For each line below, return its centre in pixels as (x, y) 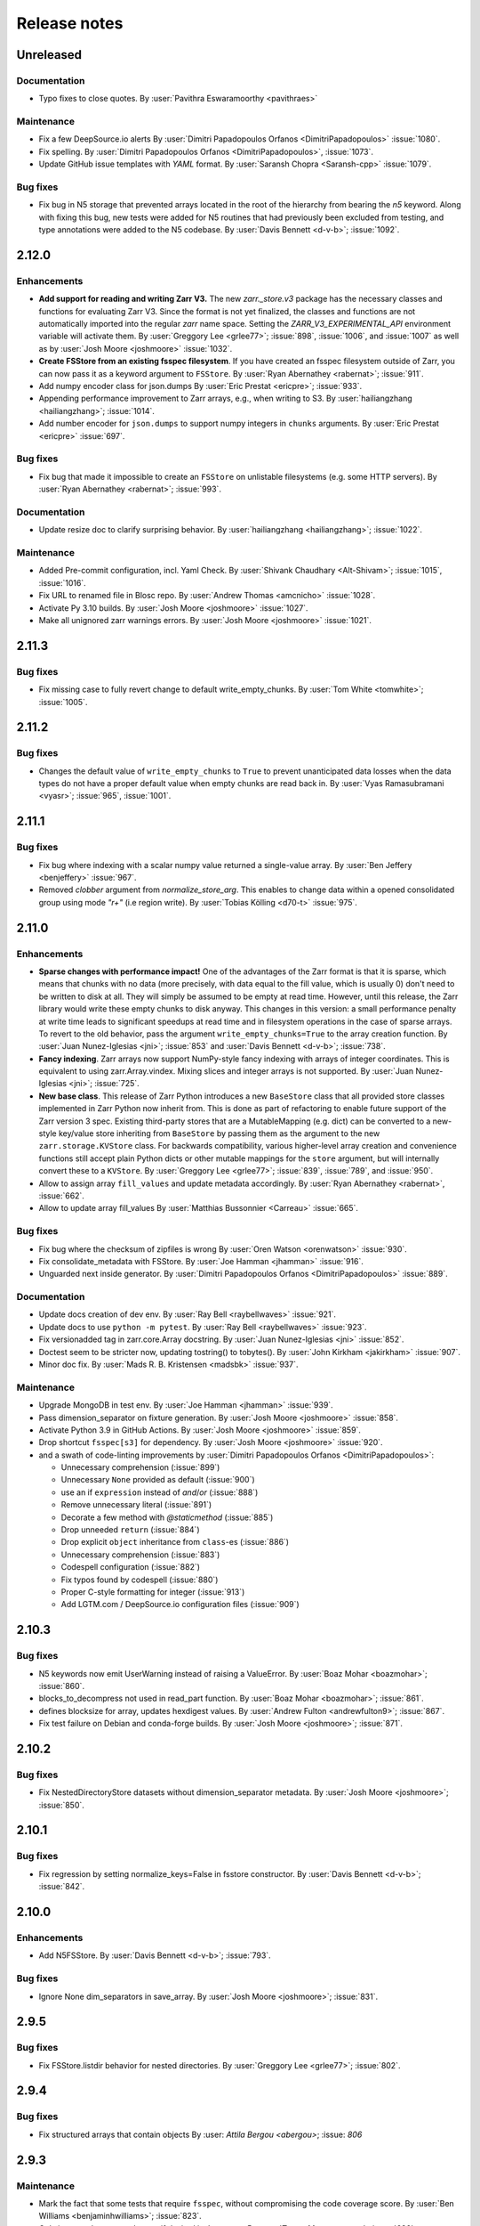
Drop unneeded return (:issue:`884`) (130, 1530)
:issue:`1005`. (63, 702)
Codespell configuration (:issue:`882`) (130, 1567)
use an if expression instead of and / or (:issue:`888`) (160, 1492)
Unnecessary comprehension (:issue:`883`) (140, 1555)
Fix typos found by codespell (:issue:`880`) (140, 1580)
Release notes (70, 23)
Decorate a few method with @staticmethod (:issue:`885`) (167, 1517)
